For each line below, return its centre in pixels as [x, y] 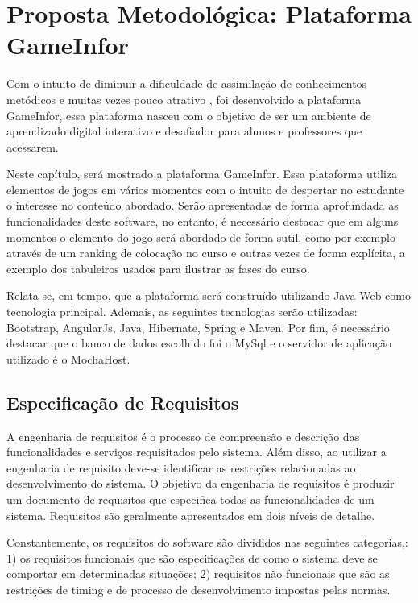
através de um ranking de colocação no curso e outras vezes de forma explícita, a [206, 253]
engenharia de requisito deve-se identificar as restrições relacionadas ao [181, 467]
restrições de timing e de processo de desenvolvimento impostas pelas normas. [199, 589]
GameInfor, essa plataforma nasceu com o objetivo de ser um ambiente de [189, 115]
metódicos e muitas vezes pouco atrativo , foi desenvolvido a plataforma [184, 99]
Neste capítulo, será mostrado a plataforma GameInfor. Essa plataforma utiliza [202, 174]
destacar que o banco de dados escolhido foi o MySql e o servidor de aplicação [199, 343]
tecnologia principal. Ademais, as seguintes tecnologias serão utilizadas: [182, 312]
